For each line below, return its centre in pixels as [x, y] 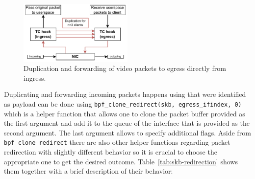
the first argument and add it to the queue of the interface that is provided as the [127, 123]
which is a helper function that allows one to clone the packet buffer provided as [125, 113]
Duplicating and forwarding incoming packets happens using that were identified [125, 94]
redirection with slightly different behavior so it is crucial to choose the [111, 152]
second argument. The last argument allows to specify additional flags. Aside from [127, 132]
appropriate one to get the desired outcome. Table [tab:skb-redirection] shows [121, 161]
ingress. [35, 78]
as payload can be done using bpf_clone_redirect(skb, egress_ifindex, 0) [123, 104]
